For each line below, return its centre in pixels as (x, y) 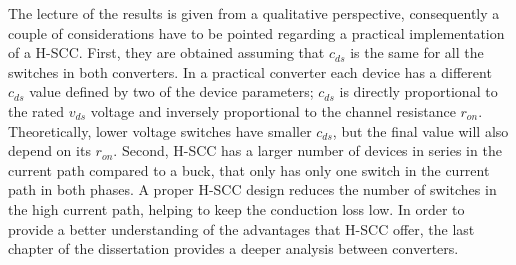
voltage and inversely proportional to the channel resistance (273, 110)
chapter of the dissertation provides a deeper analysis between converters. (233, 248)
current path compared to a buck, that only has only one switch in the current (249, 169)
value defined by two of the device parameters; (171, 91)
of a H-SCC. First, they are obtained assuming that (166, 52)
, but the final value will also (420, 130)
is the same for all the (417, 52)
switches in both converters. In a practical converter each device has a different (250, 71)
